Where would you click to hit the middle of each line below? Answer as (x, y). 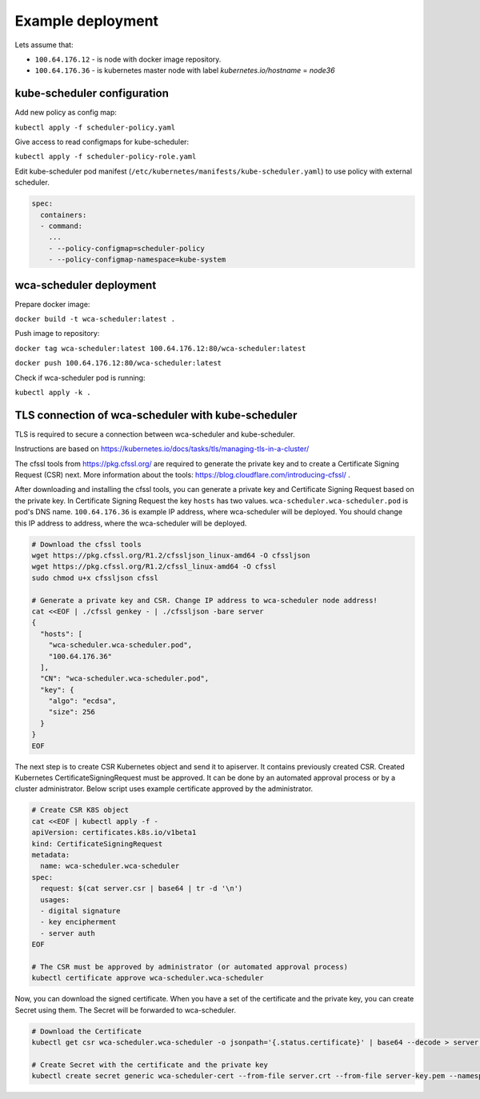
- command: (62, 226)
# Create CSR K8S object (80, 810)
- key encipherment (78, 922)
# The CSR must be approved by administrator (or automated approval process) (190, 967)
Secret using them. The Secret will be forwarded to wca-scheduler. (125, 1010)
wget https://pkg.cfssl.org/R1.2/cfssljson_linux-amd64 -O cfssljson (171, 555)
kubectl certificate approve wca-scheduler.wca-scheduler (148, 978)
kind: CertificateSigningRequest (97, 843)
